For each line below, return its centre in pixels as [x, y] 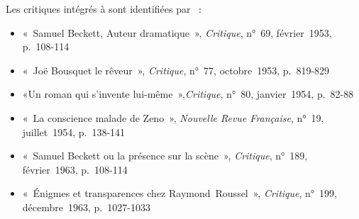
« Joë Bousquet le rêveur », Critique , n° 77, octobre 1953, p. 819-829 [176, 70]
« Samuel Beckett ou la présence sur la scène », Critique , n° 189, [165, 156]
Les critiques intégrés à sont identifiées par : [104, 9]
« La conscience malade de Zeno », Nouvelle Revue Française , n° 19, [173, 117]
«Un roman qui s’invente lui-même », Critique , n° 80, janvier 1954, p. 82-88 [188, 94]
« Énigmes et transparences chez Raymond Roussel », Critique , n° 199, [179, 193]
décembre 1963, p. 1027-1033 [86, 207]
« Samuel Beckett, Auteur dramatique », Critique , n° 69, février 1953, [177, 32]
